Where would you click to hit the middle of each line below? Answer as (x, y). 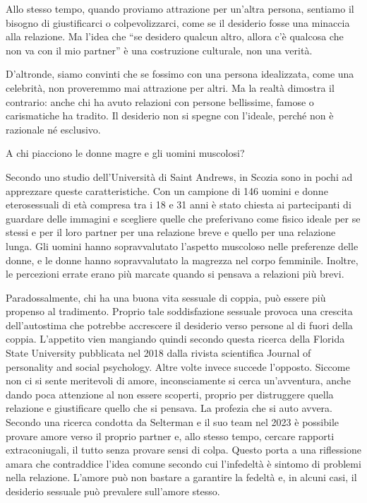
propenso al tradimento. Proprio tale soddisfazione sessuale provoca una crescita (179, 311)
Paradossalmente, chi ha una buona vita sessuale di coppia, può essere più (166, 297)
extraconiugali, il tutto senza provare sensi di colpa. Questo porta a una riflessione (183, 450)
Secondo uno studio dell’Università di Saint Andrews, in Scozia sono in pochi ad (179, 176)
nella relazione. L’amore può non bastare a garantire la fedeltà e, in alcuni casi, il (181, 477)
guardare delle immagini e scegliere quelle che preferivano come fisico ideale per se (183, 218)
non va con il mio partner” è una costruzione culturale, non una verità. (159, 50)
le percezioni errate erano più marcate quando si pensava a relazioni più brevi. (175, 274)
